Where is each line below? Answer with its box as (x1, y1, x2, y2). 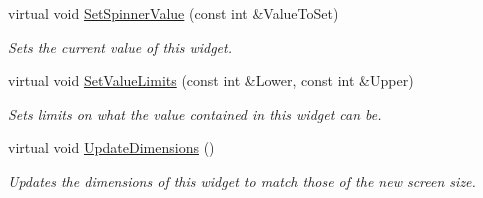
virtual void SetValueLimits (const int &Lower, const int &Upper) (8, 70, 414, 91)
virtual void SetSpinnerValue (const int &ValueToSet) (8, 3, 339, 23)
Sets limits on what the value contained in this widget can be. (8, 103, 382, 124)
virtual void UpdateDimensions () (8, 137, 215, 158)
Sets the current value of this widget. (8, 36, 232, 57)
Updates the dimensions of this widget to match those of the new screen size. (8, 170, 476, 191)
